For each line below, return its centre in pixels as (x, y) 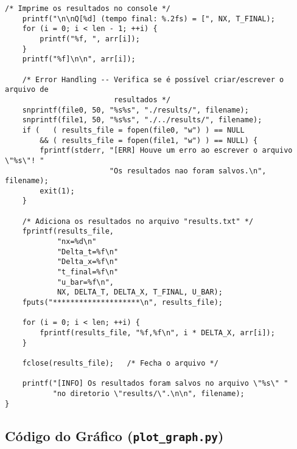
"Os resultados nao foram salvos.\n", (188, 171)
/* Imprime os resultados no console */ (88, 9)
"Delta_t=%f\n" (88, 252)
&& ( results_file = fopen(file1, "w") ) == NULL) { (149, 140)
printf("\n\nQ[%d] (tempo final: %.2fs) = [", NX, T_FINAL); (148, 19)
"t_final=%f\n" (88, 272)
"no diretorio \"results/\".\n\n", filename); (148, 393)
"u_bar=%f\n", (85, 282)
